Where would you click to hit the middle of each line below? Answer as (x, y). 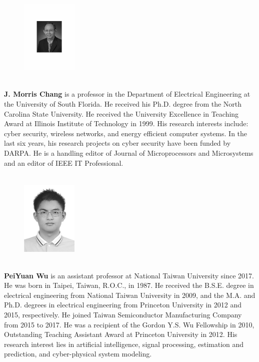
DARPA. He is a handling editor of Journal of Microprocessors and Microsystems (129, 152)
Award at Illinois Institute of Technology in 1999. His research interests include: (126, 123)
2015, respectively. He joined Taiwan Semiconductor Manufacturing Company (123, 314)
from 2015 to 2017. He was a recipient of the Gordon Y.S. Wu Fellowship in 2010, (129, 324)
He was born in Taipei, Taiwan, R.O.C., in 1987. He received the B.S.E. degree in (129, 285)
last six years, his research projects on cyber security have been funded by (117, 143)
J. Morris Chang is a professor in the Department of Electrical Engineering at (127, 94)
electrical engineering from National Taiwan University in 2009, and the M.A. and (130, 295)
